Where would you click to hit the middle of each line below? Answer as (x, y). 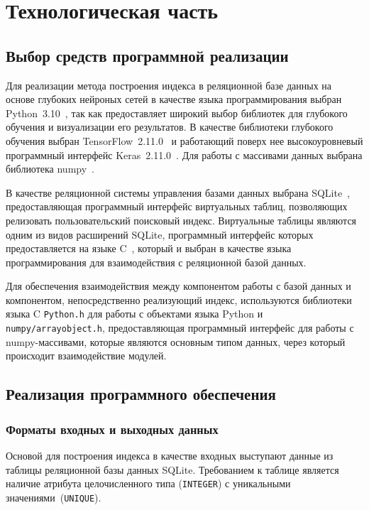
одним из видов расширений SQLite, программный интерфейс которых (160, 234)
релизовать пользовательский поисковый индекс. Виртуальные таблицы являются (181, 220)
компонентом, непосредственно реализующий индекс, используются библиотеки (179, 299)
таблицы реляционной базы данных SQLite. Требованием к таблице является (172, 469)
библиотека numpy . (50, 169)
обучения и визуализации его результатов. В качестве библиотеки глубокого (170, 127)
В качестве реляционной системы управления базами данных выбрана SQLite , (178, 192)
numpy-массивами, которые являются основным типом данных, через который (176, 341)
